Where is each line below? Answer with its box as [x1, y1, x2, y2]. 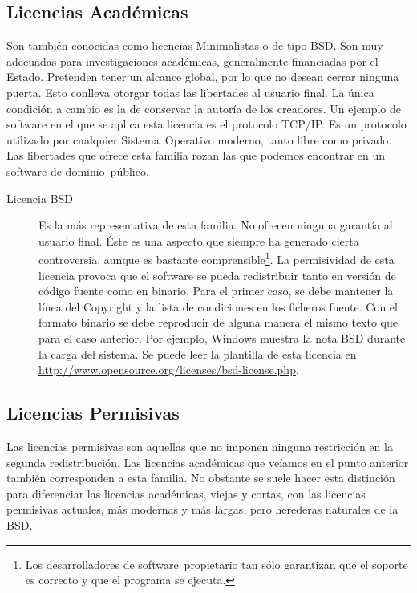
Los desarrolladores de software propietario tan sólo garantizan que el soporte [25, 555, 408, 572]
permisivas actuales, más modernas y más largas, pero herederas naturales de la [6, 501, 399, 518]
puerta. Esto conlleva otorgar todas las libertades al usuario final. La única [6, 83, 374, 100]
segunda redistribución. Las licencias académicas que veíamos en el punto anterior [6, 453, 409, 470]
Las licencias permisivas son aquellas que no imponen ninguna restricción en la [6, 437, 393, 454]
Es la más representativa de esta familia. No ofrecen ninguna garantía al [38, 217, 393, 234]
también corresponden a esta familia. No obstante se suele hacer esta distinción [6, 469, 395, 486]
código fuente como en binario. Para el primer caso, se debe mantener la [38, 282, 394, 299]
